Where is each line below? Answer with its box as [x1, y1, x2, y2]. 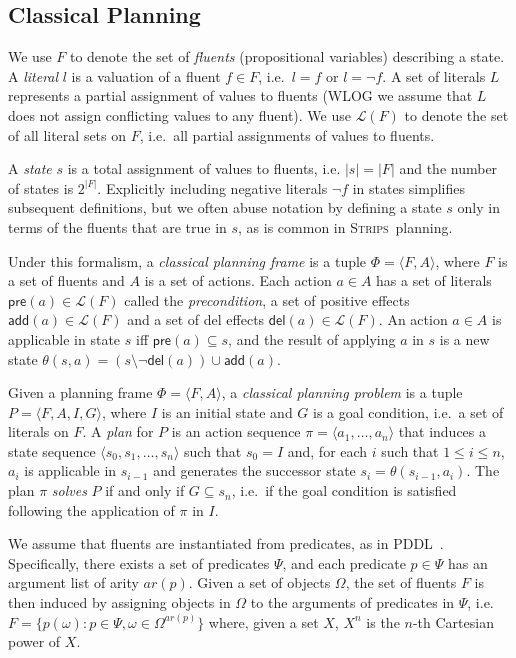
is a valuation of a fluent [71, 65, 221, 86]
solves [51, 480, 87, 501]
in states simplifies [352, 177, 466, 198]
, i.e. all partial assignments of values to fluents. [139, 124, 435, 145]
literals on [8, 421, 69, 442]
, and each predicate [282, 552, 406, 573]
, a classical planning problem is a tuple [221, 382, 463, 403]
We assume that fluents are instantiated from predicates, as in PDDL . [8, 533, 444, 554]
